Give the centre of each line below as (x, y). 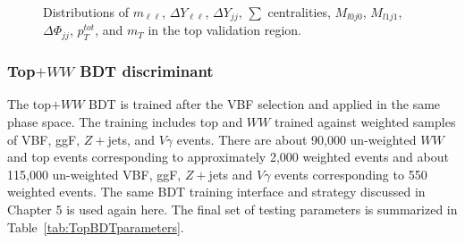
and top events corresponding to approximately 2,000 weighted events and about (228, 157)
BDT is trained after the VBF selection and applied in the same (265, 104)
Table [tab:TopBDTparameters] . (96, 226)
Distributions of (86, 12)
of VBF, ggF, (44, 139)
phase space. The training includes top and (125, 122)
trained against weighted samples (365, 122)
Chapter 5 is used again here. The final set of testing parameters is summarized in (232, 209)
